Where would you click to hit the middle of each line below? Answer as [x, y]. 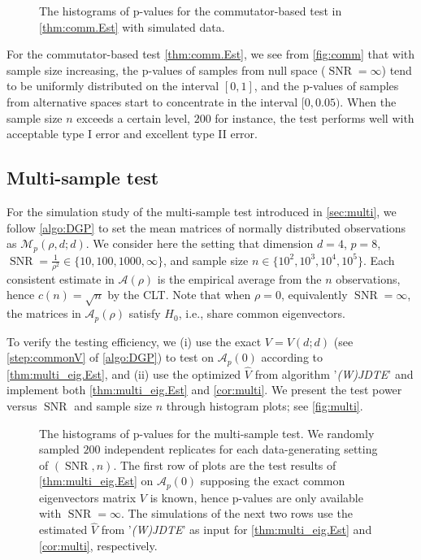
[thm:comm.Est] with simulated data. [132, 26]
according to [292, 357]
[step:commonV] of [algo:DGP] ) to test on [111, 357]
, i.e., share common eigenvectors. [262, 313]
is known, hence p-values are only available [256, 497]
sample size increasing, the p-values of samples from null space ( [166, 69]
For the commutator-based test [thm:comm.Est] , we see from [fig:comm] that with [211, 54]
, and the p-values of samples [326, 86]
